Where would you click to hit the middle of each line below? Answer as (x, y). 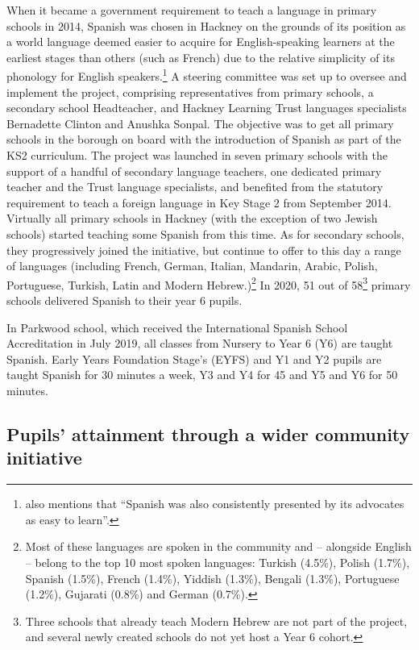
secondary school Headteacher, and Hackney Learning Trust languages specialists (207, 108)
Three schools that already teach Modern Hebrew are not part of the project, (216, 621)
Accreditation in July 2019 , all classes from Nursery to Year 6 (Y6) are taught (200, 343)
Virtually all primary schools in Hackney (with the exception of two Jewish (192, 218)
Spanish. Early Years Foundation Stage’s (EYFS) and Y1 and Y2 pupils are (194, 358)
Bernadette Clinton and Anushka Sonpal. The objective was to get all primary (200, 123)
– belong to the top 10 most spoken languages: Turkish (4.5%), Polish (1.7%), (218, 562)
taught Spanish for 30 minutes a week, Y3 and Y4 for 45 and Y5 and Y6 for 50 (202, 375)
